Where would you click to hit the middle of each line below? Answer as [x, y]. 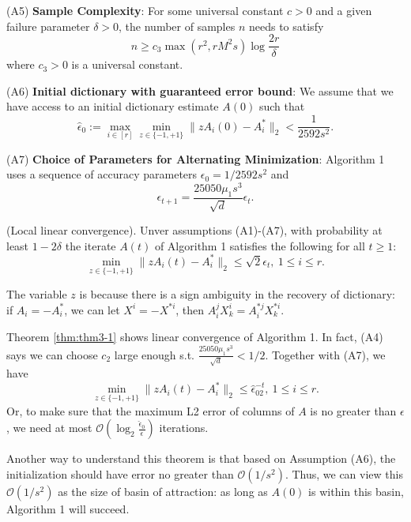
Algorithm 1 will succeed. [68, 508]
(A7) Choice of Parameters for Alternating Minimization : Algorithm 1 [196, 158]
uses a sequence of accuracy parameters [102, 174]
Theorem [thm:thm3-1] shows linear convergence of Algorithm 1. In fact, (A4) [195, 337]
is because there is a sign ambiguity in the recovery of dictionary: [237, 294]
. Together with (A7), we [325, 354]
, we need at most [49, 428]
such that [282, 106]
